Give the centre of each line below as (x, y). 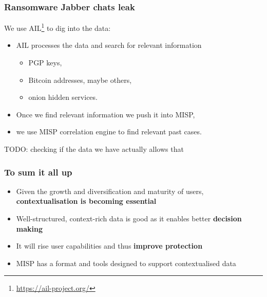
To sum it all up (38, 172)
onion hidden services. (63, 97)
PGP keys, (45, 63)
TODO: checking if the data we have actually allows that (94, 149)
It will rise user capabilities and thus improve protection (109, 246)
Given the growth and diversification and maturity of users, (110, 191)
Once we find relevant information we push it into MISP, (106, 114)
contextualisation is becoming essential (86, 201)
